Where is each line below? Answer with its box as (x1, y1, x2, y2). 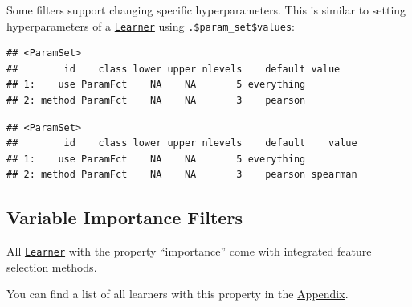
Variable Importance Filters (6, 205, 243, 230)
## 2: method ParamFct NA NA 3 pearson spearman (6, 169, 357, 181)
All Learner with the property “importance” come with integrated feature (6, 243, 372, 260)
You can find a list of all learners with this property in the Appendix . (6, 285, 349, 302)
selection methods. (6, 258, 97, 275)
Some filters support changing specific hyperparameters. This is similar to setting (6, 2, 406, 18)
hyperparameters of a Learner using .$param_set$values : (6, 17, 295, 34)
